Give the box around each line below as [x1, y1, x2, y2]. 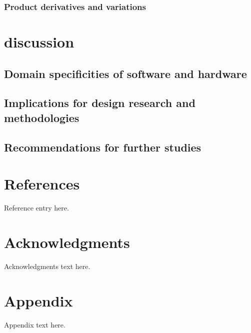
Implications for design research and [4, 95, 195, 110]
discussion [4, 31, 74, 52]
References [4, 173, 80, 194]
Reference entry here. [4, 202, 69, 213]
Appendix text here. [4, 319, 65, 329]
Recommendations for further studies [4, 139, 201, 154]
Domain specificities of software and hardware [4, 65, 247, 81]
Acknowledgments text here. [4, 260, 90, 271]
